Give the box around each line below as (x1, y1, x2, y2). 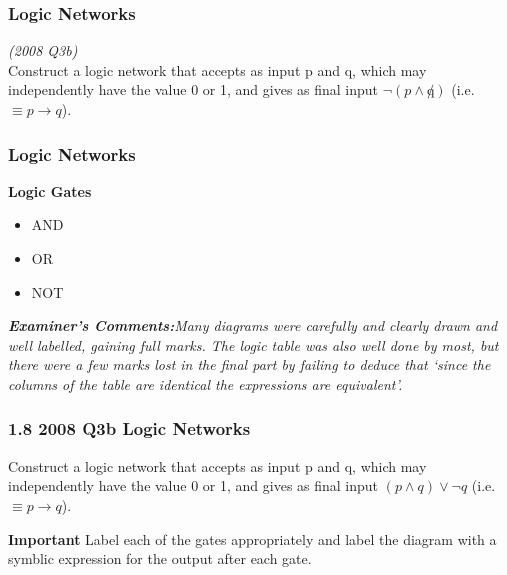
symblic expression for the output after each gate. (8, 548, 312, 569)
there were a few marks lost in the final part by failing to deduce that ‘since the (8, 354, 491, 375)
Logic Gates (8, 180, 92, 201)
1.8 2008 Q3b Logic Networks (8, 416, 251, 441)
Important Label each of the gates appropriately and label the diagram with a (8, 528, 497, 549)
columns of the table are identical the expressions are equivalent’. (8, 373, 403, 394)
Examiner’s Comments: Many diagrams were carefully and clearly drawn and (8, 315, 498, 336)
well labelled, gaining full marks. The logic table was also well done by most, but (8, 334, 499, 355)
